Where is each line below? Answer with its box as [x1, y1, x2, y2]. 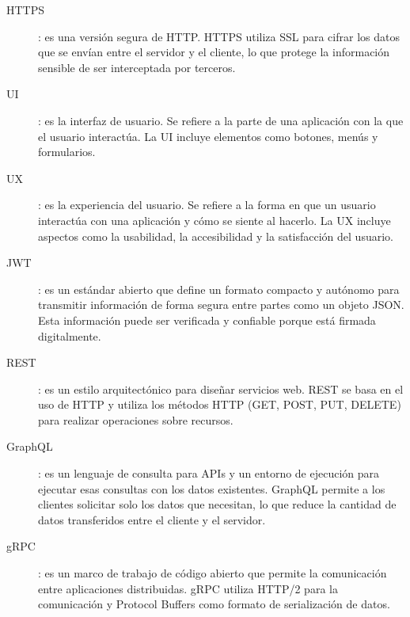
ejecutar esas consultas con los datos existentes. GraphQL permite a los [38, 480, 385, 497]
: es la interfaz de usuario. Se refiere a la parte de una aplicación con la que [38, 112, 404, 128]
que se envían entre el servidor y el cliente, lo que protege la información [38, 44, 390, 60]
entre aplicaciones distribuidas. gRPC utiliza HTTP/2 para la [38, 580, 338, 596]
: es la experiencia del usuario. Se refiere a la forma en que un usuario [38, 196, 376, 213]
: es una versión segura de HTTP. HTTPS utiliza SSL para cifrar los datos [38, 28, 400, 44]
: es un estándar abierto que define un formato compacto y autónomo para [38, 280, 400, 297]
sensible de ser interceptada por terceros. [38, 59, 236, 75]
